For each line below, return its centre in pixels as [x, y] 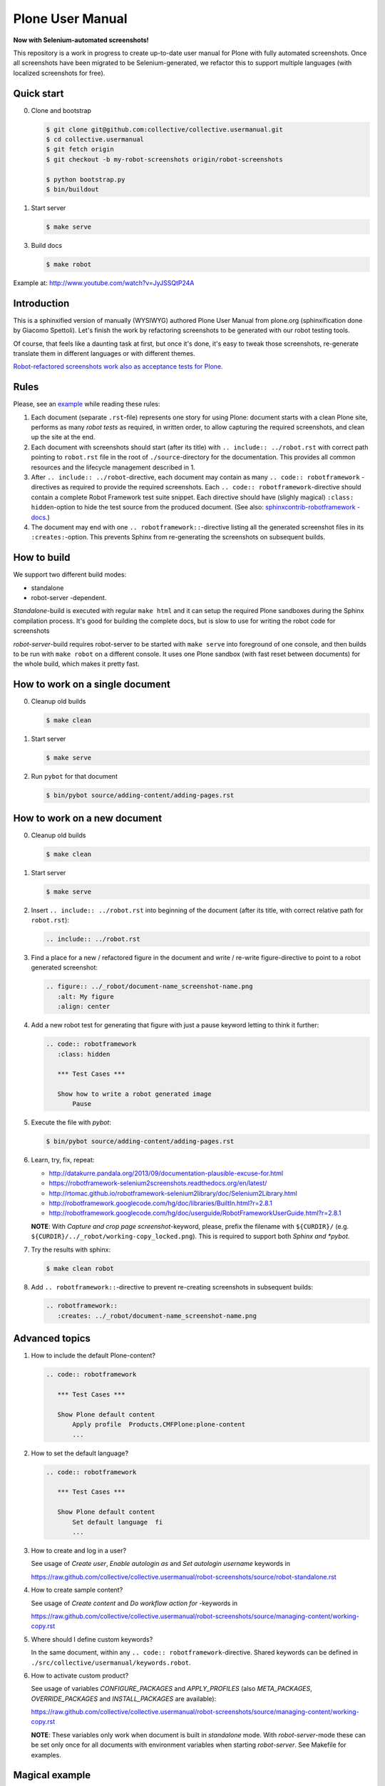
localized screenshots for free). [59, 73]
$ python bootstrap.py [86, 179]
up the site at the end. [63, 437]
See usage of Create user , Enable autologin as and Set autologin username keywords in [160, 1564]
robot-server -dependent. [69, 598]
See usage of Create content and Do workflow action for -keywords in [134, 1603]
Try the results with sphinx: [71, 1249]
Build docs [47, 245]
